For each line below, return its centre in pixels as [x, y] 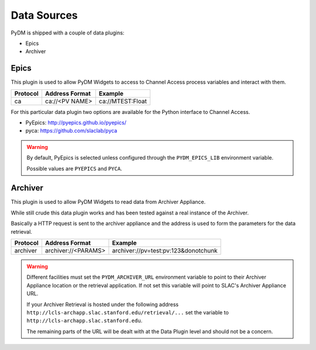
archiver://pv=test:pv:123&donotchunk [165, 251]
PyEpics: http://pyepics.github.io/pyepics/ [76, 123]
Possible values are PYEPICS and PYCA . [74, 168]
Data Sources [44, 15]
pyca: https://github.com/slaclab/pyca [71, 131]
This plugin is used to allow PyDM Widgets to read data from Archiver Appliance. [108, 202]
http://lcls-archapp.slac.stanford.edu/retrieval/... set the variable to [128, 312]
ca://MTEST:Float [123, 101]
